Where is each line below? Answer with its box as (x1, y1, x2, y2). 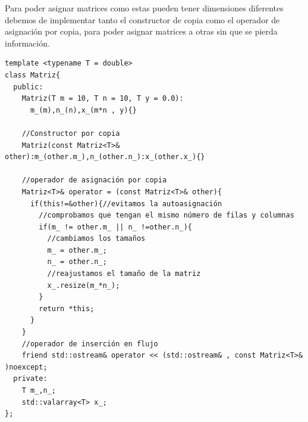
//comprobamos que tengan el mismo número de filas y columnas (39, 211, 294, 220)
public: (13, 82, 43, 91)
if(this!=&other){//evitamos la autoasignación (30, 199, 222, 208)
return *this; (39, 304, 95, 313)
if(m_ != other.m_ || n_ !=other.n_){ (39, 222, 192, 231)
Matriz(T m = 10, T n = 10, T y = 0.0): (21, 94, 184, 103)
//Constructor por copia (21, 129, 120, 138)
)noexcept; (5, 362, 48, 371)
